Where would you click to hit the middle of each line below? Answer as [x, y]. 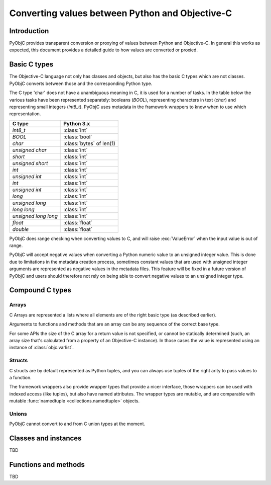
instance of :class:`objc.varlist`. [41, 348]
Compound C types [40, 290]
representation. [25, 114]
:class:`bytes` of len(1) [89, 143]
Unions [18, 414]
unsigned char [30, 150]
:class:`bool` [78, 137]
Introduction [29, 31]
